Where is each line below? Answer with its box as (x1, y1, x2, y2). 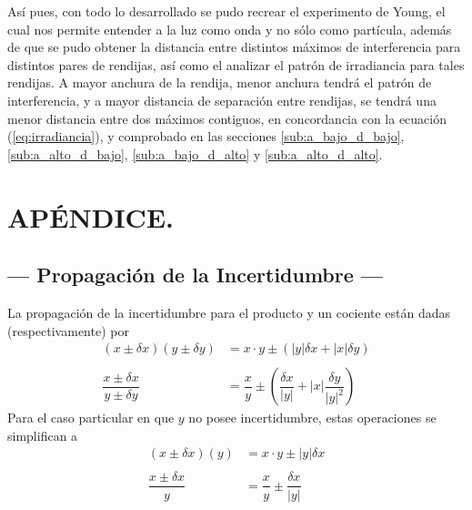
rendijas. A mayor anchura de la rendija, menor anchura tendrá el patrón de (7, 73, 432, 92)
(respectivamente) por (7, 321, 129, 340)
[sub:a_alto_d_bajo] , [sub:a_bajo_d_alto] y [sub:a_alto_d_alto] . (7, 144, 383, 163)
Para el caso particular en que (7, 408, 175, 427)
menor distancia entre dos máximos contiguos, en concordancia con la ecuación (7, 108, 447, 127)
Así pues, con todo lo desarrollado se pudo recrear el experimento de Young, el (7, 2, 446, 20)
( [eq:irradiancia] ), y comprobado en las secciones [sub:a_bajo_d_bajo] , (7, 127, 405, 146)
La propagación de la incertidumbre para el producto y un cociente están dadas (7, 302, 451, 321)
